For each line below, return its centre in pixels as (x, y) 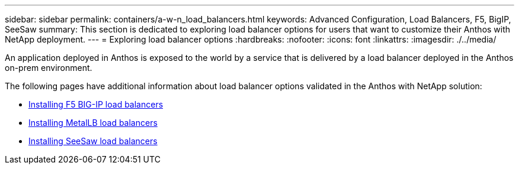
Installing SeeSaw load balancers (93, 141)
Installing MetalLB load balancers (93, 123)
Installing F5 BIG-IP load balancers (96, 104)
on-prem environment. (49, 68)
